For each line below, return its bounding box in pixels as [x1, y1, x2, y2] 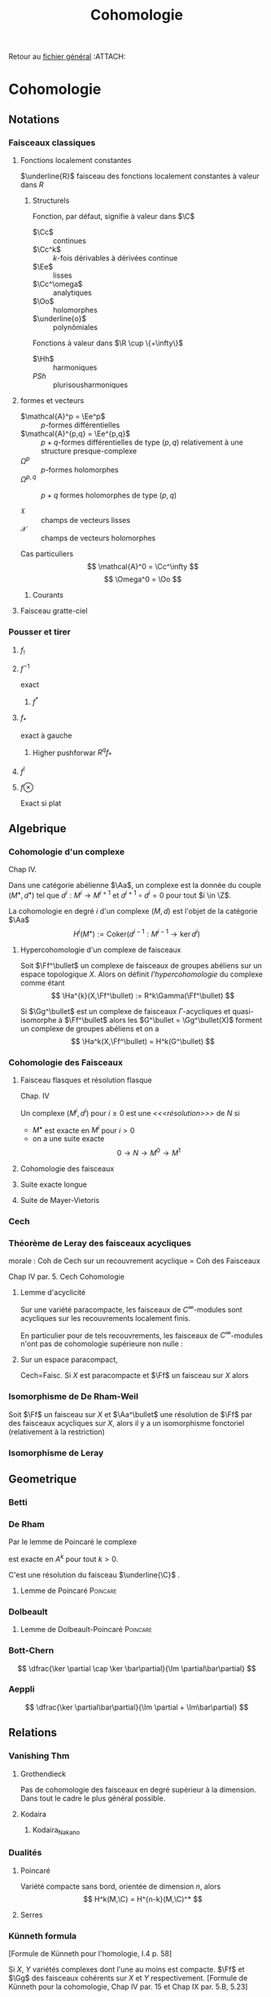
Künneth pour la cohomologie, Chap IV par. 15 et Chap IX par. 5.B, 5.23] [8, 1982, 248, 1991]
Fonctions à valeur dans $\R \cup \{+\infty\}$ [32, 338, 184, 348]
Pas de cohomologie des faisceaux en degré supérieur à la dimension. [20, 1784, 256, 1794]
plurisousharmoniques [52, 380, 129, 390]
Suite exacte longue [20, 1179, 87, 1189]
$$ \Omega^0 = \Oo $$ [103, 574, 181, 584]
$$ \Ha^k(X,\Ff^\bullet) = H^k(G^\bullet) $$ [70, 1036, 215, 1046]
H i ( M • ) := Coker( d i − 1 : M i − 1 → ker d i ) [72, 928, 201, 938]
